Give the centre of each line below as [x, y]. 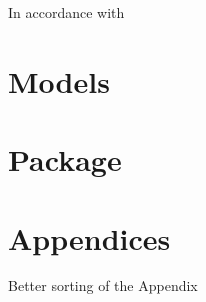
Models [59, 80]
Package [65, 159]
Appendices [89, 237]
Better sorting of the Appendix [103, 285]
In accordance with [66, 12]
